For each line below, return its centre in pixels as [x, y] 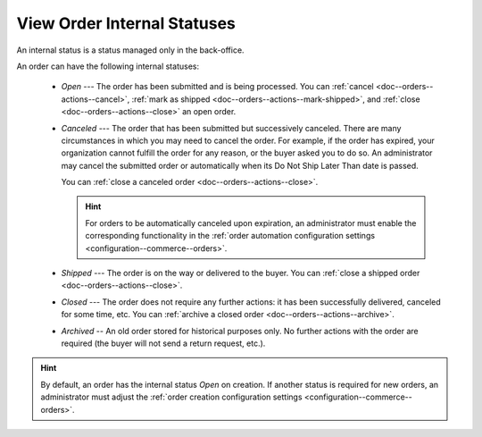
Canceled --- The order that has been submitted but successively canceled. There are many [231, 128]
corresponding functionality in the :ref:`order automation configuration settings [230, 236]
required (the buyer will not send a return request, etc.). [163, 343]
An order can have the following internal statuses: [108, 66]
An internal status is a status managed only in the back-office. [130, 50]
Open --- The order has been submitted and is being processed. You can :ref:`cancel [217, 87]
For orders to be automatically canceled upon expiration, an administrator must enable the [251, 223]
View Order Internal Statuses [126, 23]
